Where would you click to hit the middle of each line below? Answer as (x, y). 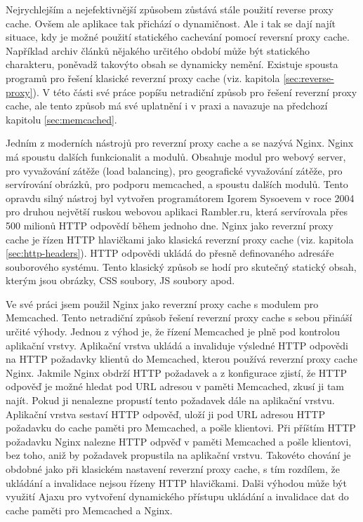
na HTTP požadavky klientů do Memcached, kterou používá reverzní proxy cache (181, 359)
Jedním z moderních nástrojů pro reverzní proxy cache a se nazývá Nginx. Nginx (180, 143)
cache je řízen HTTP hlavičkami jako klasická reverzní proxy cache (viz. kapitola (180, 239)
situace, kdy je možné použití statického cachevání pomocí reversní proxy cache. (178, 37)
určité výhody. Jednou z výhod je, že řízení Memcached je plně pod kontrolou (173, 332)
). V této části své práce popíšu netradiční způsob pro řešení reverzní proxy (195, 92)
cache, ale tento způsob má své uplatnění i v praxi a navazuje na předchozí (167, 106)
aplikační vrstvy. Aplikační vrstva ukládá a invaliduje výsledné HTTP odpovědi (177, 345)
